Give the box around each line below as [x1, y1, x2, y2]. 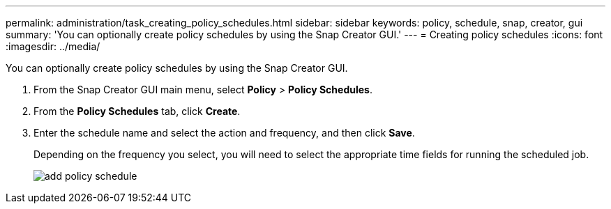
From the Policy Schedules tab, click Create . [33, 105, 241, 117]
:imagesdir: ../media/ [6, 40, 100, 52]
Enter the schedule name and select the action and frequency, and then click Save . [33, 127, 415, 139]
